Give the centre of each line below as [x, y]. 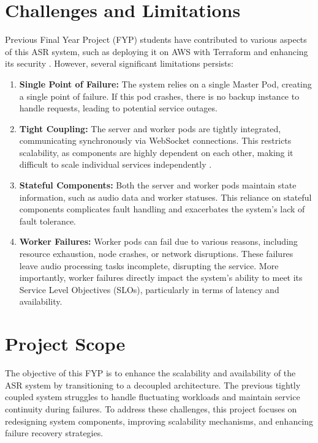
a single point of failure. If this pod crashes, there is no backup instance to [159, 96]
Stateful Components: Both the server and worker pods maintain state [158, 185]
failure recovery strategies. [54, 433]
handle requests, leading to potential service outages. [118, 108]
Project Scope [65, 344]
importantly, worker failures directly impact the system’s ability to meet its [161, 277]
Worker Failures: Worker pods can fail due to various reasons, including [158, 241]
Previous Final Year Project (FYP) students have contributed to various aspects [156, 39]
